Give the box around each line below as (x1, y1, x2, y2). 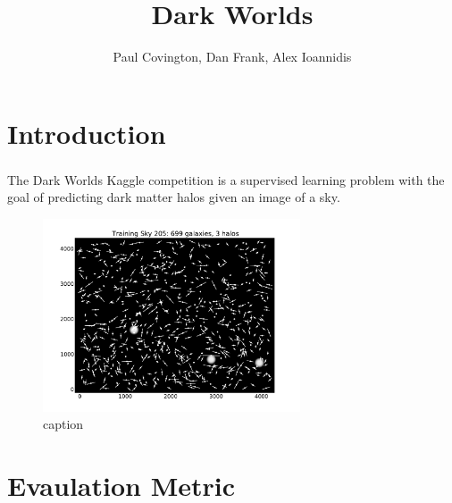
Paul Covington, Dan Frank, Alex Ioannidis (113, 47, 352, 66)
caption (43, 415, 84, 433)
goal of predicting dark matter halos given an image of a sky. (7, 187, 340, 205)
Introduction (7, 114, 166, 151)
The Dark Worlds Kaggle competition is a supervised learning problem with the (7, 170, 445, 189)
